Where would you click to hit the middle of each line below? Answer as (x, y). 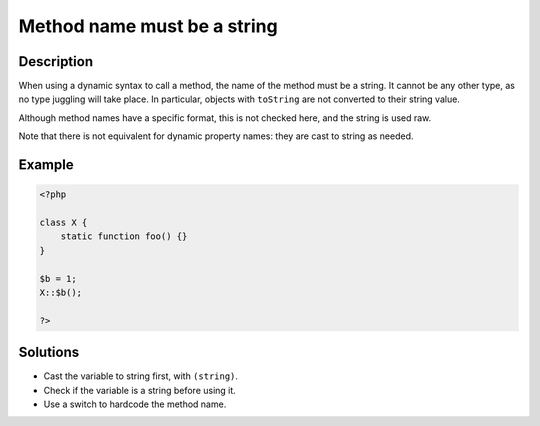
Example (46, 165)
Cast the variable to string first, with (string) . (141, 376)
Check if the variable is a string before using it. (140, 390)
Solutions (49, 352)
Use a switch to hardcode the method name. (135, 404)
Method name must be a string (148, 26)
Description (56, 61)
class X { (63, 223)
